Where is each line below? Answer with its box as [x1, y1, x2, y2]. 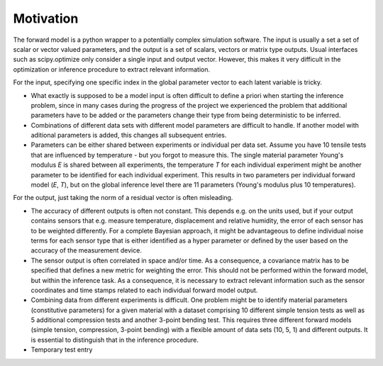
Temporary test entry [30, 345, 93, 354]
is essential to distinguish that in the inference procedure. [30, 335, 199, 344]
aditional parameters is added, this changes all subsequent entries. [30, 131, 227, 140]
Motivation [13, 11, 79, 26]
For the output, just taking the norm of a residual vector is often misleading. [13, 194, 233, 202]
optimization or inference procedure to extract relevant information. [13, 65, 211, 74]
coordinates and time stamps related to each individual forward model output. [30, 286, 258, 294]
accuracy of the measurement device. [30, 246, 142, 255]
